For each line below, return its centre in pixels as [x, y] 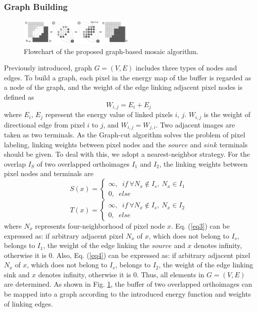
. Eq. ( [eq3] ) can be [200, 225]
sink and [17, 274]
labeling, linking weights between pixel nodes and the [85, 144]
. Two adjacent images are [195, 124]
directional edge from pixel [45, 124]
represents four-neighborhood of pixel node [100, 225]
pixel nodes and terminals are [49, 173]
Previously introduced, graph [48, 68]
